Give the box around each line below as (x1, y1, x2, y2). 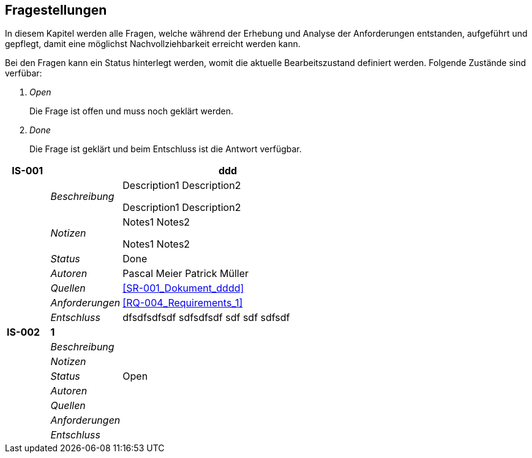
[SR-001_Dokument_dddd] (122, 282, 244, 295)
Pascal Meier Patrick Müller (122, 267, 249, 280)
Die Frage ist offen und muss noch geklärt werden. (29, 106, 234, 117)
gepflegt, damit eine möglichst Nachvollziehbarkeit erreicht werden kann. (5, 39, 301, 50)
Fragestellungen (5, 2, 107, 18)
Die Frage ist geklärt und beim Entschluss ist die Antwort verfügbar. (29, 144, 302, 155)
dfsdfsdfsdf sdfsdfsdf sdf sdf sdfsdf (122, 311, 290, 324)
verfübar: (5, 68, 42, 79)
